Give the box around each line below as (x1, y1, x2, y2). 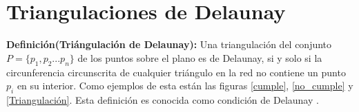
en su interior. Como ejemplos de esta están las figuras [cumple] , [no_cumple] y (17, 78, 353, 93)
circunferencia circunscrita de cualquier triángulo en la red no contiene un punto (6, 65, 346, 79)
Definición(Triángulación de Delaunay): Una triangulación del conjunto (6, 37, 332, 52)
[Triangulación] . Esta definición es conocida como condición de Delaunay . (6, 92, 319, 107)
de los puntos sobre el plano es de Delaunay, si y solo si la (77, 50, 322, 65)
